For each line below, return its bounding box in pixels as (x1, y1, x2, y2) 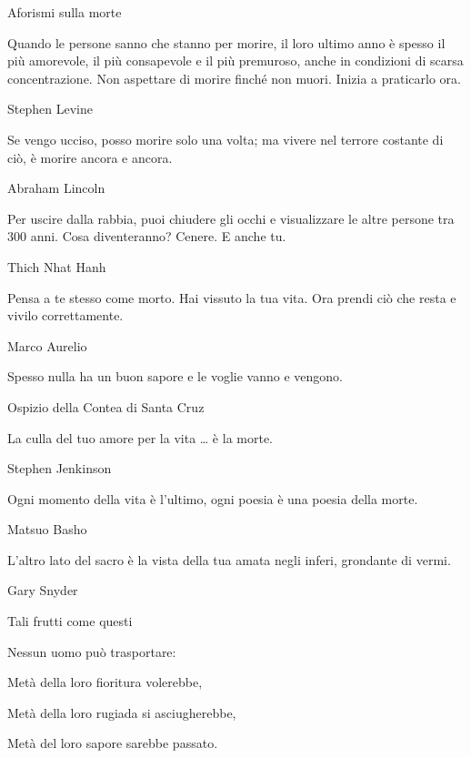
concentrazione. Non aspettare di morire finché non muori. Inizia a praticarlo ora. (7, 68, 461, 87)
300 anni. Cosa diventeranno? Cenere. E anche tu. (7, 227, 286, 246)
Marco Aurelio (7, 336, 87, 355)
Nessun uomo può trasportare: (7, 642, 176, 661)
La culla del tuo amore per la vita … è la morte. (7, 428, 273, 447)
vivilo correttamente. (7, 306, 124, 325)
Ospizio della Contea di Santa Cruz (7, 397, 205, 416)
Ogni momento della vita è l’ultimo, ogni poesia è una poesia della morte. (7, 489, 418, 508)
